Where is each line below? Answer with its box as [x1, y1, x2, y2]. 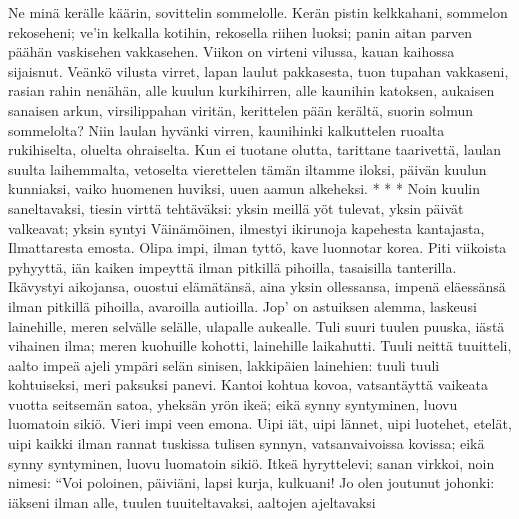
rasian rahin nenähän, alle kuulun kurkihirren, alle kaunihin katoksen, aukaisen [8, 80, 495, 101]
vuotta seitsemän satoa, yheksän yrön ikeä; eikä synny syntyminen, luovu [8, 393, 458, 414]
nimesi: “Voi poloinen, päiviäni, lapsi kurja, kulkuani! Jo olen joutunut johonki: [8, 472, 495, 493]
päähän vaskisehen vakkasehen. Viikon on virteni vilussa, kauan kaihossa [8, 41, 455, 62]
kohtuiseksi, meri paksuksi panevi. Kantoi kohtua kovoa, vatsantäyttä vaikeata [8, 374, 488, 395]
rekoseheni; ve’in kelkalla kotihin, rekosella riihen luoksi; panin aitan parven [8, 21, 473, 42]
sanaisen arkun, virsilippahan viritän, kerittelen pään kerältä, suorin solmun [8, 99, 474, 120]
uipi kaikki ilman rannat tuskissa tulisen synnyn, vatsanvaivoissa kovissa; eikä [8, 433, 485, 454]
